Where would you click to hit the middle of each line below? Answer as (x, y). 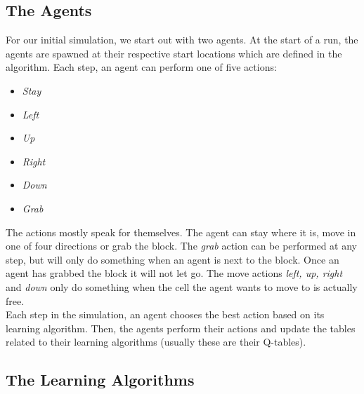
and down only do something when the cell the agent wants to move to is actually (182, 286)
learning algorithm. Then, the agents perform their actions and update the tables (181, 328)
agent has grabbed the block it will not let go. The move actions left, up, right (174, 273)
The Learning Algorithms (100, 380)
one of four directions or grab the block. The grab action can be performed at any (182, 246)
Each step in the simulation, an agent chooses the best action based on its (165, 314)
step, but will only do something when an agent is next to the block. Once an (173, 259)
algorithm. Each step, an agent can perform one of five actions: (141, 67)
